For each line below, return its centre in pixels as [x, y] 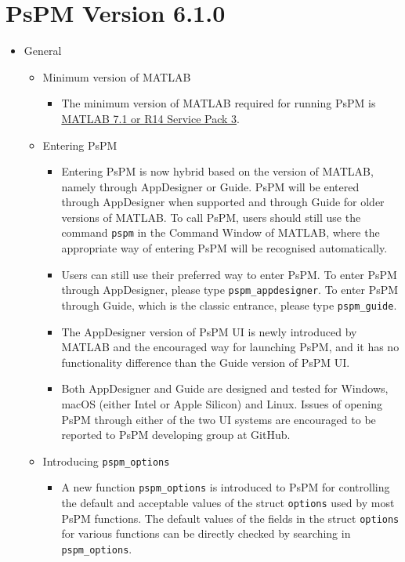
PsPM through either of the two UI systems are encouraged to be [219, 419]
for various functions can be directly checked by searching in [206, 533]
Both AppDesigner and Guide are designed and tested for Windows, [225, 388]
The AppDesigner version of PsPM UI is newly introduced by [209, 331]
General [43, 51]
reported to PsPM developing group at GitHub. [176, 435]
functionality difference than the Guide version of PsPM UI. [206, 362]
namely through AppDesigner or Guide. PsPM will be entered [210, 186]
